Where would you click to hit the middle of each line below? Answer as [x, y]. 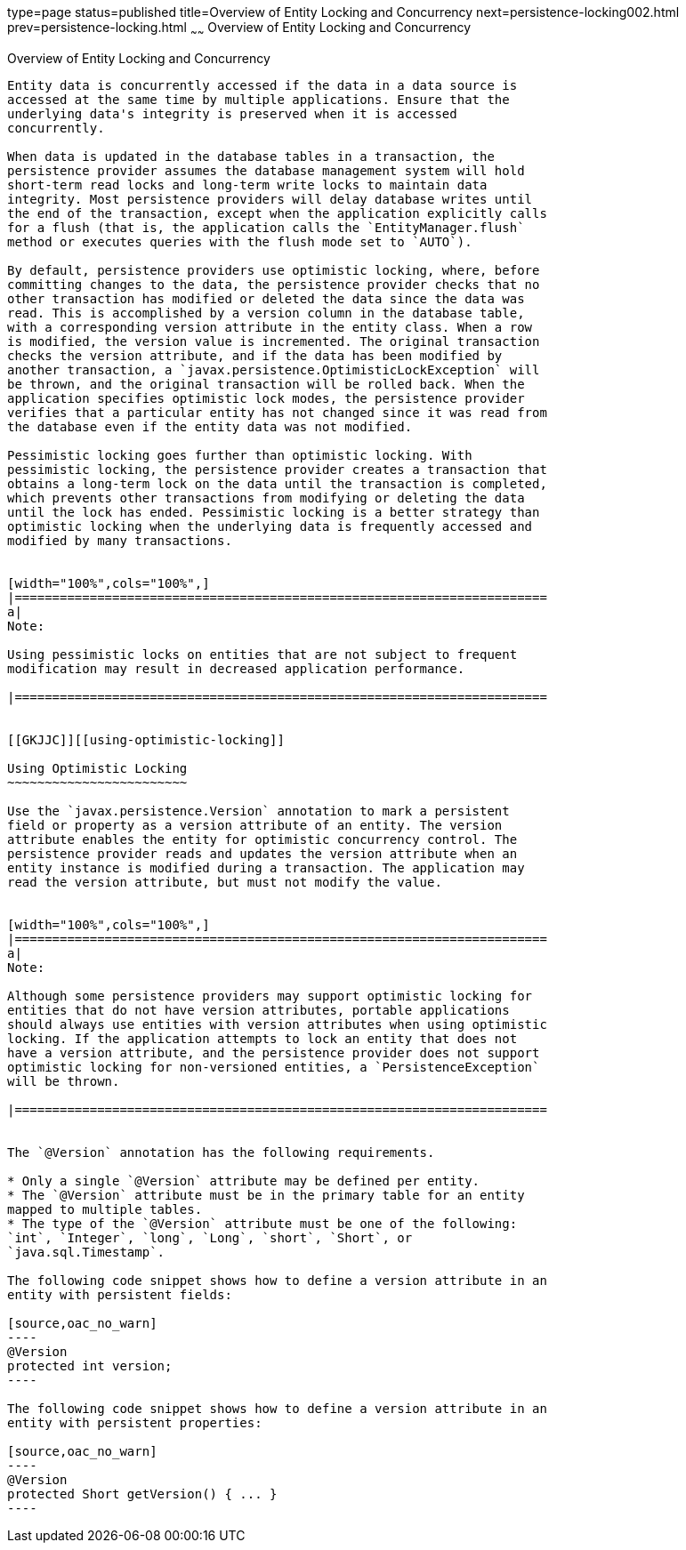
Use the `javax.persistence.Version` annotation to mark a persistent [258, 811]
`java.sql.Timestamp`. [86, 1252]
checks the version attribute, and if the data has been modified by [255, 355]
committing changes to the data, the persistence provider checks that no [274, 284]
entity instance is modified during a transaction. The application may [266, 867]
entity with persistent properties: [135, 1422]
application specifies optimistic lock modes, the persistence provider [266, 398]
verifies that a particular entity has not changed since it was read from [277, 412]
